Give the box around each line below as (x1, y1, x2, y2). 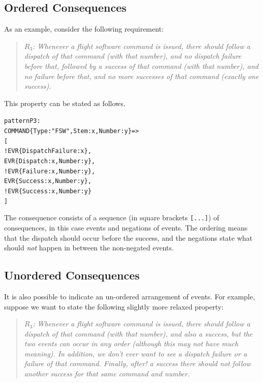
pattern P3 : (4, 117, 41, 125)
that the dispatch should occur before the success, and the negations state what (4, 232, 253, 243)
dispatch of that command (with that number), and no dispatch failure (24, 50, 242, 61)
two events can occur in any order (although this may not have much (24, 338, 239, 349)
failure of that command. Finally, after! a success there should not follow (24, 358, 251, 369)
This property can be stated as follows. (4, 97, 126, 108)
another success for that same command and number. (24, 368, 190, 379)
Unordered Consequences (4, 267, 140, 283)
